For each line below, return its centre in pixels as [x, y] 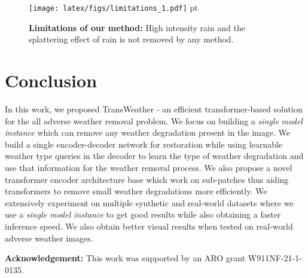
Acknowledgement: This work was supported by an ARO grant [125, 258]
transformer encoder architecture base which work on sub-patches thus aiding [147, 179]
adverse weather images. [49, 238]
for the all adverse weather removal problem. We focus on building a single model [154, 120]
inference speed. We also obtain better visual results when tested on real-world [149, 226]
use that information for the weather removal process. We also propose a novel [149, 167]
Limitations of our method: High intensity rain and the [137, 27]
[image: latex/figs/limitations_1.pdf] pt [113, 7]
